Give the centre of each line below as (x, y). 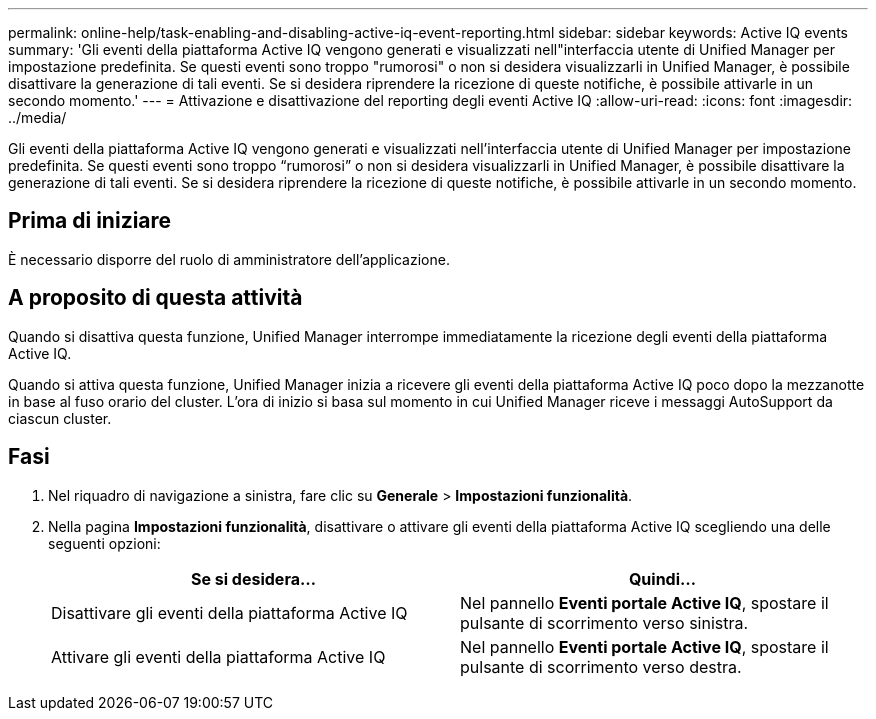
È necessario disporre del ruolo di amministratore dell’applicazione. (229, 259)
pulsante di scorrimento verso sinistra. (604, 622)
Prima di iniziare (90, 221)
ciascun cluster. (60, 418)
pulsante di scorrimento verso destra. (601, 666)
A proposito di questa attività (155, 298)
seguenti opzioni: (104, 543)
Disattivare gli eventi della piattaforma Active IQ (229, 612)
